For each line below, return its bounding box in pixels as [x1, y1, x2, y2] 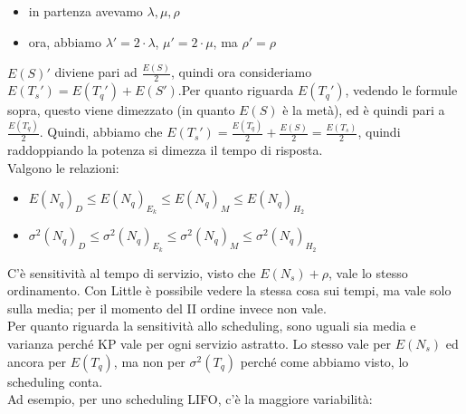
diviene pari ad [54, 63, 138, 82]
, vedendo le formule [345, 81, 458, 100]
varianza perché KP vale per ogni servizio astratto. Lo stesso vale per [7, 334, 392, 353]
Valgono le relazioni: [7, 158, 119, 177]
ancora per [7, 351, 67, 371]
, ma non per [113, 351, 185, 371]
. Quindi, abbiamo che [39, 122, 163, 141]
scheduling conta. [7, 371, 103, 390]
